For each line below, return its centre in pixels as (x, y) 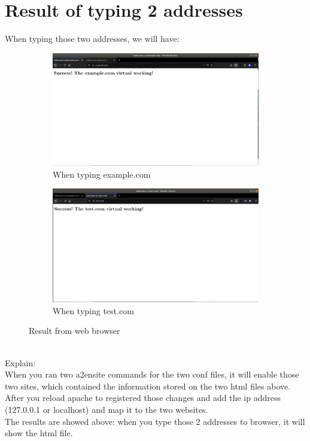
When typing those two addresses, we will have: (92, 39)
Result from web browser (75, 331)
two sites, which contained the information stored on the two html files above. (148, 386)
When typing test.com (93, 310)
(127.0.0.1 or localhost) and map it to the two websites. (107, 409)
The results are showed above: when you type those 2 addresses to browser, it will (155, 421)
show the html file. (39, 433)
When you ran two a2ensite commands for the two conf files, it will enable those (152, 374)
